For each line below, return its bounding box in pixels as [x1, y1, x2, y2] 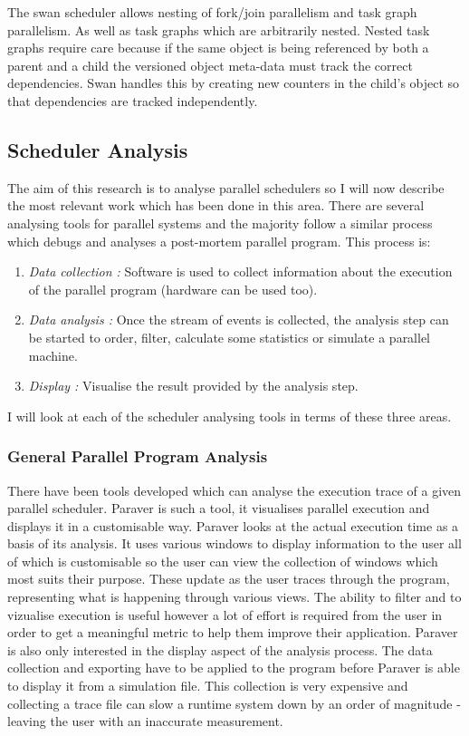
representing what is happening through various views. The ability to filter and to [7, 587, 462, 606]
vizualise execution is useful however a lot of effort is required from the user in [7, 605, 443, 624]
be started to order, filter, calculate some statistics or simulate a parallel [28, 327, 431, 346]
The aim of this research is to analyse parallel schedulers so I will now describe [7, 178, 445, 197]
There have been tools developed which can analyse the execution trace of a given [7, 480, 462, 499]
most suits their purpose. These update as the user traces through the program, [7, 569, 450, 588]
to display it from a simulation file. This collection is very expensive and [7, 676, 408, 695]
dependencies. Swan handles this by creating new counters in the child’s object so [7, 73, 460, 92]
